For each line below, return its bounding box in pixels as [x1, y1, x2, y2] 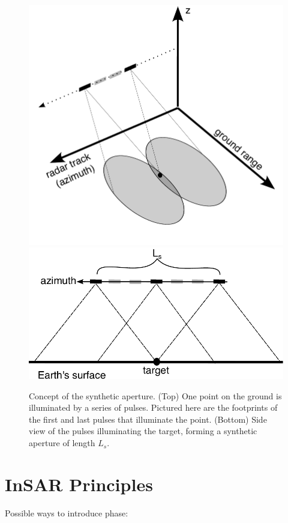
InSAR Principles [5, 471, 153, 496]
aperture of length [29, 437, 95, 449]
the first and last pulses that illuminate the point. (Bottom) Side [29, 413, 267, 425]
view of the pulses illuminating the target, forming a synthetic [29, 425, 257, 437]
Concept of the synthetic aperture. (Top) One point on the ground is [29, 389, 282, 402]
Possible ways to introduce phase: [5, 506, 128, 519]
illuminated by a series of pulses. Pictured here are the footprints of [29, 401, 278, 414]
